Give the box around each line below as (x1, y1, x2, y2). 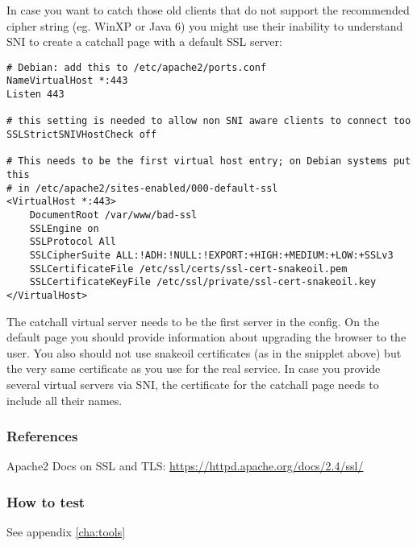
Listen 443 (6, 89, 65, 101)
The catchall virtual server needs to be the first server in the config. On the (6, 312, 380, 329)
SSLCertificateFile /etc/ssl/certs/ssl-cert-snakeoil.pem (29, 263, 348, 275)
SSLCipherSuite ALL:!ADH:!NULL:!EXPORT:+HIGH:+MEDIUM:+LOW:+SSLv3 (29, 249, 394, 261)
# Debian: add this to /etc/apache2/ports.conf (6, 61, 267, 73)
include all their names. (6, 391, 123, 408)
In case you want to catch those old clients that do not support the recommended (6, 2, 410, 18)
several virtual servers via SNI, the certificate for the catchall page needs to (6, 375, 379, 392)
